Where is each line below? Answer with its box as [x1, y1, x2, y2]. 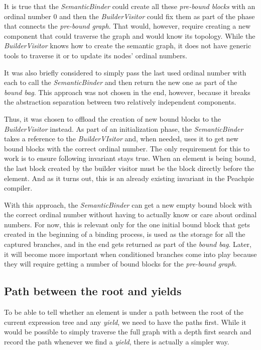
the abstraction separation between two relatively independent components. [4, 97, 236, 107]
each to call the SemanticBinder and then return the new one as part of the [4, 77, 237, 87]
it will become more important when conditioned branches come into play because [4, 248, 257, 259]
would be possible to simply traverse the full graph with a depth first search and [4, 326, 251, 337]
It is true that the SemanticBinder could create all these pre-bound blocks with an [4, 1, 255, 11]
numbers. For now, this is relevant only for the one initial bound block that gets [4, 219, 250, 229]
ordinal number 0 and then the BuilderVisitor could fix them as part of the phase [4, 11, 255, 21]
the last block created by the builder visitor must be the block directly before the [4, 162, 254, 173]
